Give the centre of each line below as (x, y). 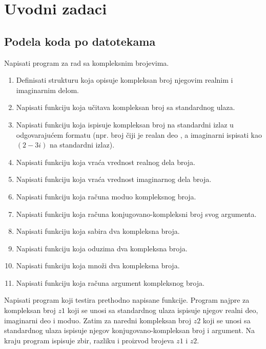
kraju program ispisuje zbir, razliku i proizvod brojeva (89, 340)
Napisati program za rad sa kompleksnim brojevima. (87, 62)
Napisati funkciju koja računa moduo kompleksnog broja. (106, 196)
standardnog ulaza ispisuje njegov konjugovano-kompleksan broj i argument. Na (129, 330)
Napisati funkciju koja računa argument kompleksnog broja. (110, 282)
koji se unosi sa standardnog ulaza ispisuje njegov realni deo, (163, 310)
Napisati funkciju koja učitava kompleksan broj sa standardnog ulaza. (126, 107)
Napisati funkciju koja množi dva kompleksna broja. (98, 265)
